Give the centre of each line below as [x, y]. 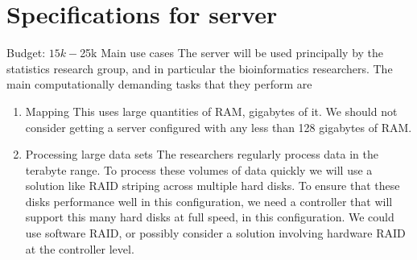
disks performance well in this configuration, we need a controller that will [209, 201]
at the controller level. [80, 248]
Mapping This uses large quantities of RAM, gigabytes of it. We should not [211, 111]
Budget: [26, 53]
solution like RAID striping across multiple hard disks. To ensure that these [213, 186]
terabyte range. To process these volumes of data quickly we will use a [199, 169]
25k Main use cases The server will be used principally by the [232, 53]
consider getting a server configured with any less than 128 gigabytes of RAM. [219, 127]
